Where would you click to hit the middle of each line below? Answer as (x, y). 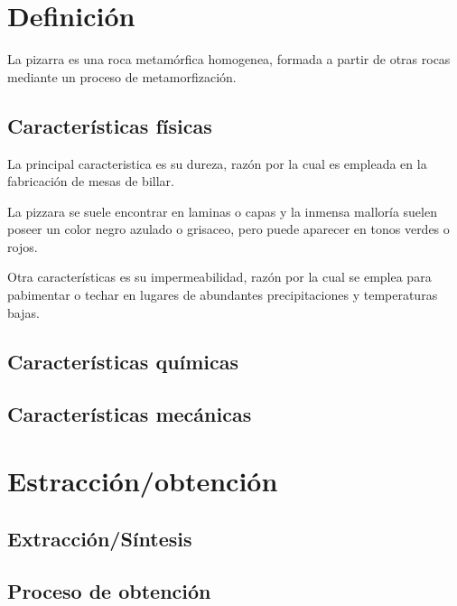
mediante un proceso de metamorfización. (122, 76)
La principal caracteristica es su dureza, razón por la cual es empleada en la (217, 163)
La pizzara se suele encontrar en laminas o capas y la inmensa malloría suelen (222, 211)
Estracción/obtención (143, 481)
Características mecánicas (130, 414)
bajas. (23, 312)
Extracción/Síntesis (100, 538)
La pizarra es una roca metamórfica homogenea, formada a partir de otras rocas (229, 59)
